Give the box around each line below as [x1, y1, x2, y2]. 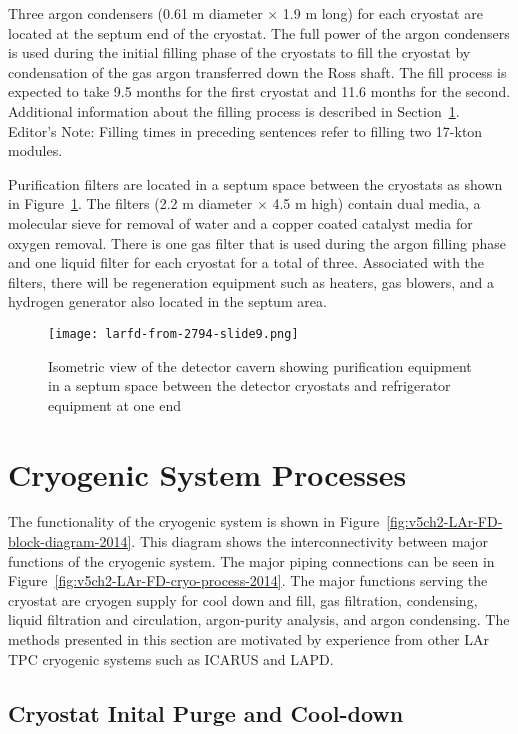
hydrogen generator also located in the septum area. [8, 291, 327, 312]
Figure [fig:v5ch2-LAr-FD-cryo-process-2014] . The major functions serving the [8, 570, 488, 591]
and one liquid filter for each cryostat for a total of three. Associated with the [8, 252, 485, 273]
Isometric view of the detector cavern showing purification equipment [48, 355, 472, 376]
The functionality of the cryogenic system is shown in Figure [8, 511, 380, 532]
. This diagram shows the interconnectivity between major [131, 531, 488, 552]
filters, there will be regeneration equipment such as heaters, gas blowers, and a [8, 271, 494, 292]
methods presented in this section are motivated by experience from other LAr [8, 629, 489, 650]
